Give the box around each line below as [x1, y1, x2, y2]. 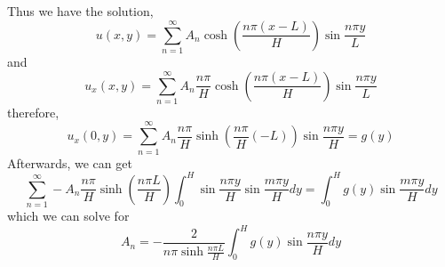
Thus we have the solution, [7, 2, 154, 20]
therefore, [7, 102, 60, 121]
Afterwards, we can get [7, 153, 132, 172]
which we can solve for [7, 206, 130, 224]
